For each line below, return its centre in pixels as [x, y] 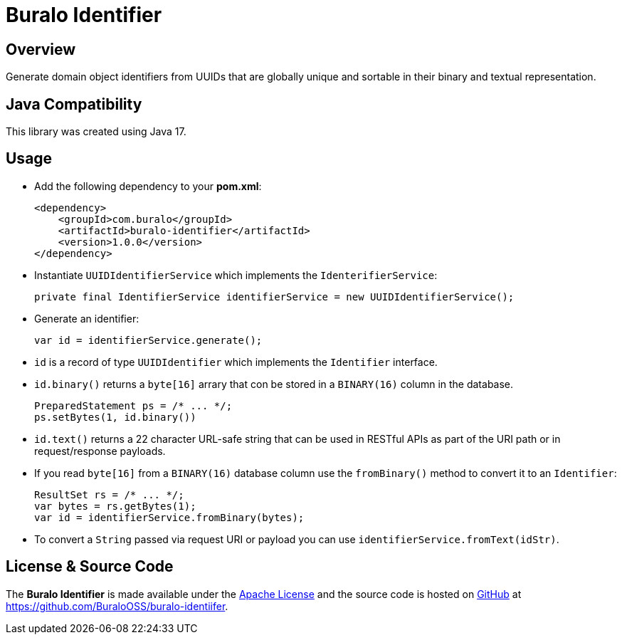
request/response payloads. [100, 451]
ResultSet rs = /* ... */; [109, 494]
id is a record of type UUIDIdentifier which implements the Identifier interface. [236, 362]
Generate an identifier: [87, 318]
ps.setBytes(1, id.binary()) [115, 417]
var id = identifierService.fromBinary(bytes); [169, 517]
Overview [41, 49]
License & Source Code [90, 567]
